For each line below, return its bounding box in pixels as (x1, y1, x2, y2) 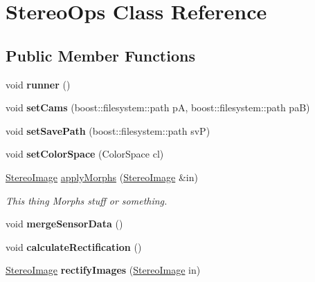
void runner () (6, 77, 71, 91)
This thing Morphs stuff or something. (6, 193, 168, 207)
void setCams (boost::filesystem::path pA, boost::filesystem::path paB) (6, 100, 310, 115)
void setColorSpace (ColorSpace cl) (6, 147, 164, 161)
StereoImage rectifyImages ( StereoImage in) (6, 263, 201, 277)
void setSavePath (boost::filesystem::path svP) (6, 123, 210, 138)
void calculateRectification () (6, 239, 142, 254)
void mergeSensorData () (6, 216, 123, 231)
